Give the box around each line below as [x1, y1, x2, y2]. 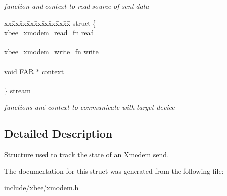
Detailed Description [4, 126, 113, 141]
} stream [4, 85, 31, 95]
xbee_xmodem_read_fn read [4, 27, 94, 38]
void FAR [4, 66, 34, 76]
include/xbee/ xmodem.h [4, 182, 79, 193]
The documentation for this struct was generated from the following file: [4, 165, 224, 176]
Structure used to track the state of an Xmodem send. [4, 149, 169, 159]
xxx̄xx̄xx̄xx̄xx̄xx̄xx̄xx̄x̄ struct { [4, 17, 96, 28]
